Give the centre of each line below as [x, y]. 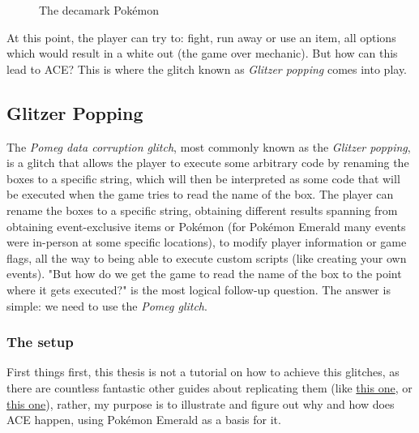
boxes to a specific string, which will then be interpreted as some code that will [203, 178]
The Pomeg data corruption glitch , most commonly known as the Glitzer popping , [209, 146]
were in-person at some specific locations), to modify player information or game [207, 242]
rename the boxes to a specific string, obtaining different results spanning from [202, 210]
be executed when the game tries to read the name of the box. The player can [200, 194]
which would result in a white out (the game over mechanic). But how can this [202, 53]
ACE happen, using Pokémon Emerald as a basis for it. [144, 420]
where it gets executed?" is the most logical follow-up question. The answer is [199, 289]
